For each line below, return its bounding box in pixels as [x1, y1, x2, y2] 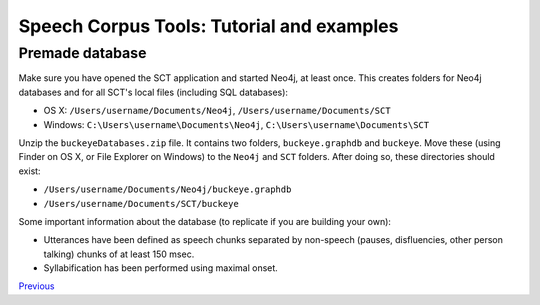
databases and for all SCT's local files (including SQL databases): [18, 86, 289, 98]
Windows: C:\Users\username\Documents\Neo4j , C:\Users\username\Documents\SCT [43, 118, 430, 130]
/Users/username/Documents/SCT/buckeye [43, 198, 239, 209]
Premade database [18, 44, 147, 62]
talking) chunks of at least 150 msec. [43, 248, 195, 260]
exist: [18, 165, 41, 177]
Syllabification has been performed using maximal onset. [43, 262, 279, 274]
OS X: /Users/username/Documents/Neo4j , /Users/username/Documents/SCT [43, 105, 391, 117]
